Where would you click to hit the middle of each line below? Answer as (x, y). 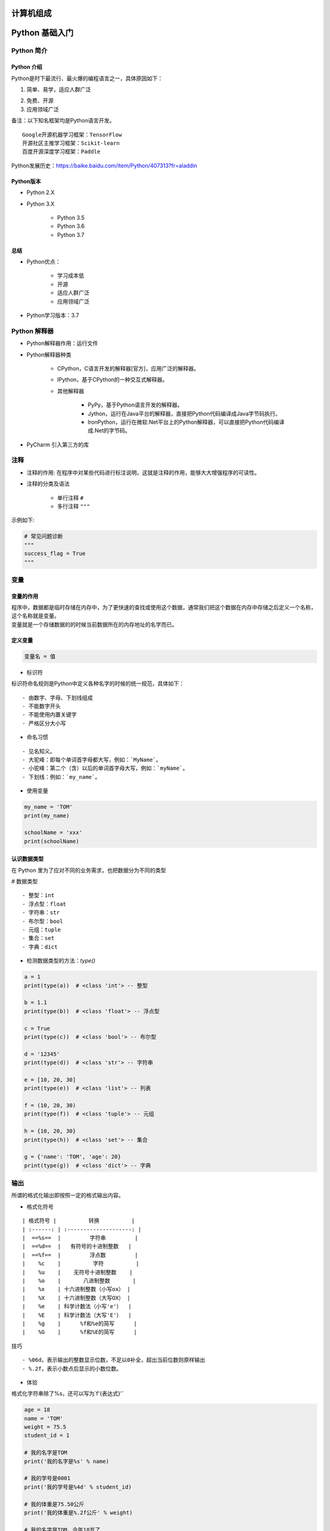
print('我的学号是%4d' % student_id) (78, 1487)
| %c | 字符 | (81, 1264)
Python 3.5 (71, 217)
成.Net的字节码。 (109, 431)
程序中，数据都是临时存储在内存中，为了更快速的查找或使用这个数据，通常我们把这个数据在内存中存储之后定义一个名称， (164, 608)
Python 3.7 (71, 235)
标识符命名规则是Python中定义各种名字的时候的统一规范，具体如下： (98, 683)
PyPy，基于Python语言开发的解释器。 (135, 405)
